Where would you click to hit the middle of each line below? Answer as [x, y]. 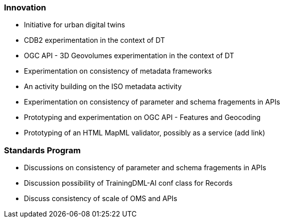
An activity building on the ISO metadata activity [103, 87]
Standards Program [42, 150]
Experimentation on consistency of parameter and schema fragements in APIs [152, 102]
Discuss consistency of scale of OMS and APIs [101, 199]
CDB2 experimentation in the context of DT [94, 40]
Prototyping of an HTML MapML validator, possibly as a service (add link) [145, 133]
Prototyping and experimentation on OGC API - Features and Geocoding [142, 117]
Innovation [25, 7]
